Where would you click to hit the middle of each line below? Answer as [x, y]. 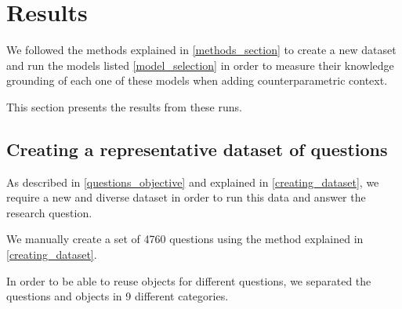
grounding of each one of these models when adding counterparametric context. [197, 80]
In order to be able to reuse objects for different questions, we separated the [189, 280]
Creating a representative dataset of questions [197, 149]
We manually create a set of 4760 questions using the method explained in [185, 239]
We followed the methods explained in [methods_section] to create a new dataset [201, 50]
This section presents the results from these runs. [124, 106]
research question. [49, 212]
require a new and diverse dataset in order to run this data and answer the [186, 197]
